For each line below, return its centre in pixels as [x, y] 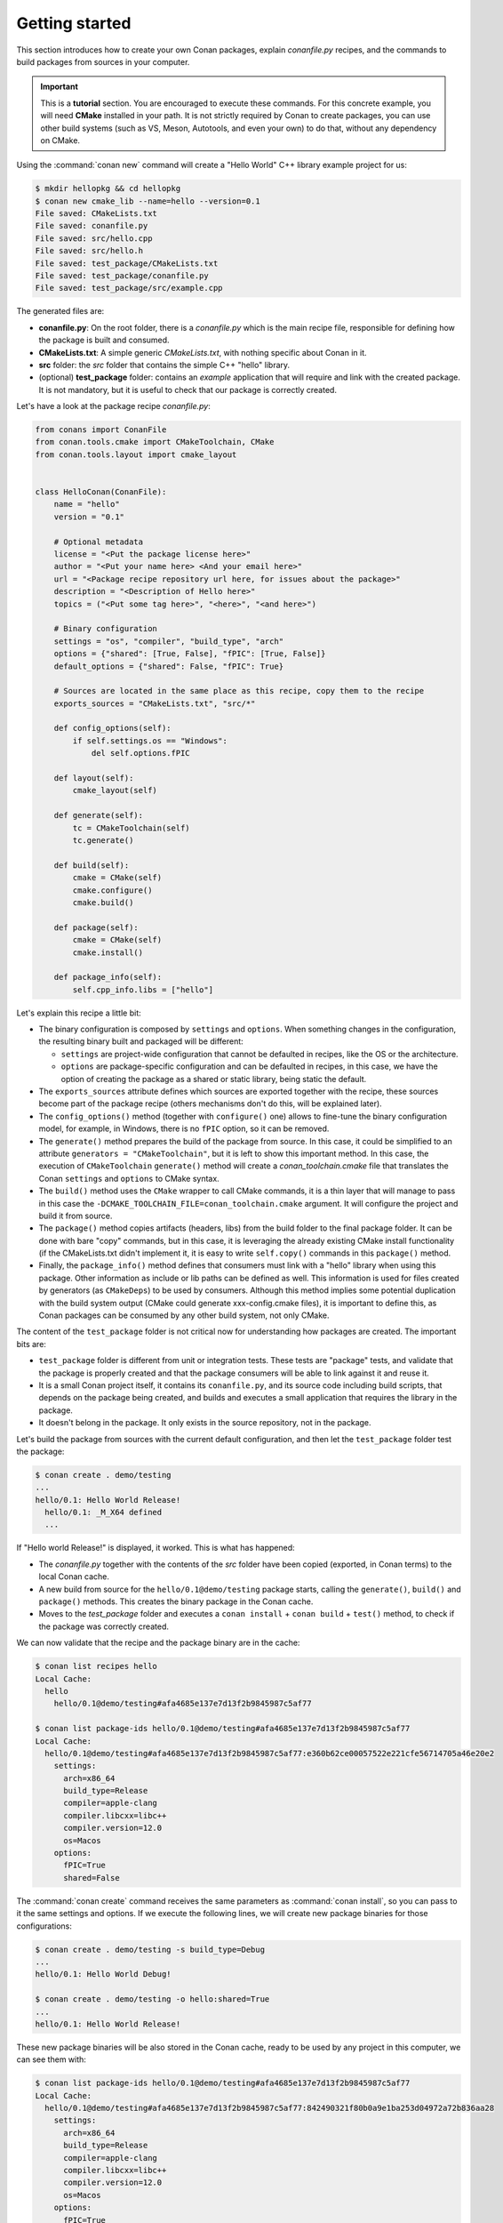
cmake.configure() [112, 890]
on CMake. [60, 140]
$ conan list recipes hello [96, 1666]
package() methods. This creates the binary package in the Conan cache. [176, 1601]
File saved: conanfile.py [92, 226]
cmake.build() [103, 902]
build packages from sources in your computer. [103, 61]
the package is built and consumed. [104, 340]
